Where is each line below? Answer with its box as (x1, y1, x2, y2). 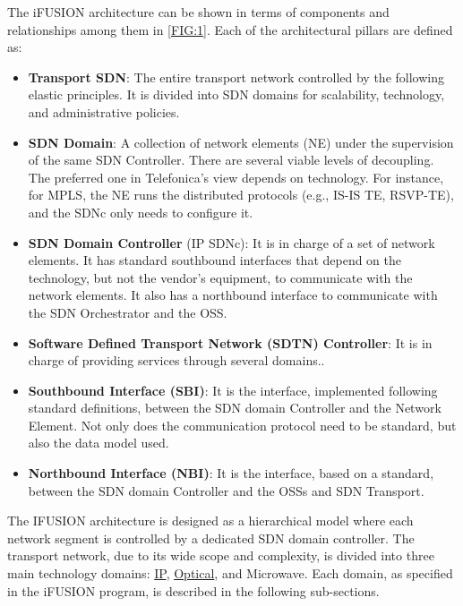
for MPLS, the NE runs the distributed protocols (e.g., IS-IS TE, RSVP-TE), (28, 185, 454, 204)
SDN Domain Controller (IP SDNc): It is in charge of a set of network (28, 233, 435, 252)
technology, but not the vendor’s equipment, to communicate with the (28, 268, 413, 286)
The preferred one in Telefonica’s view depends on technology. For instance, (28, 167, 444, 186)
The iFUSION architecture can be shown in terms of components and (7, 3, 390, 21)
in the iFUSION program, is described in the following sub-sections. (7, 581, 380, 600)
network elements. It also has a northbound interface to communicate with (28, 286, 438, 304)
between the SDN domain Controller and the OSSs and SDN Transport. (28, 481, 424, 499)
